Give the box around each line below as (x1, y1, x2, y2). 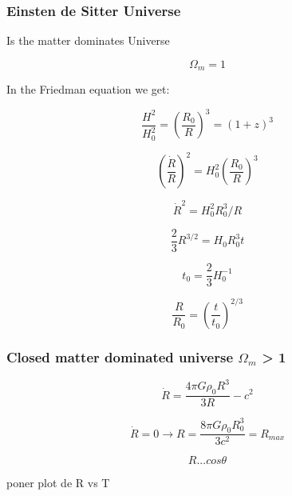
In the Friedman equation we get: (6, 81, 170, 98)
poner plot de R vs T (6, 474, 110, 491)
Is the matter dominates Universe (6, 32, 170, 49)
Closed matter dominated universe (6, 346, 234, 366)
